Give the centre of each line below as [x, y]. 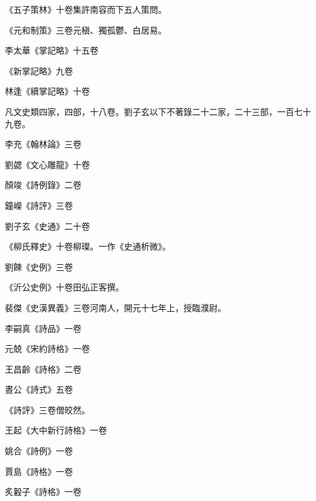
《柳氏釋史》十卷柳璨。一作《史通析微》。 [88, 246]
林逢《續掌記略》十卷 [47, 91]
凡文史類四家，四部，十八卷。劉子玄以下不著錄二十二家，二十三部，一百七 [154, 111]
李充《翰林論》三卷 [43, 144]
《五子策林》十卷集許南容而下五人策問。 [86, 9]
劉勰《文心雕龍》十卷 [47, 164]
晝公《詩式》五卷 [39, 389]
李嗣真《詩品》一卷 [43, 328]
